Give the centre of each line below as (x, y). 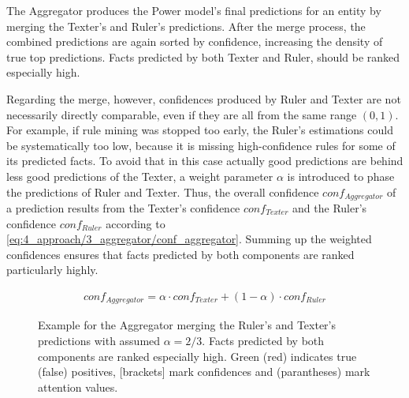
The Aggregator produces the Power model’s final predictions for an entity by (194, 10)
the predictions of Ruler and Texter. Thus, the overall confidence (163, 191)
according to (136, 223)
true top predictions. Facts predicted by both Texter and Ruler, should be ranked (203, 56)
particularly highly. (52, 270)
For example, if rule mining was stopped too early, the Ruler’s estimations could (200, 130)
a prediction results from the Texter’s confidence (123, 207)
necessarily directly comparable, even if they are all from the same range (182, 114)
